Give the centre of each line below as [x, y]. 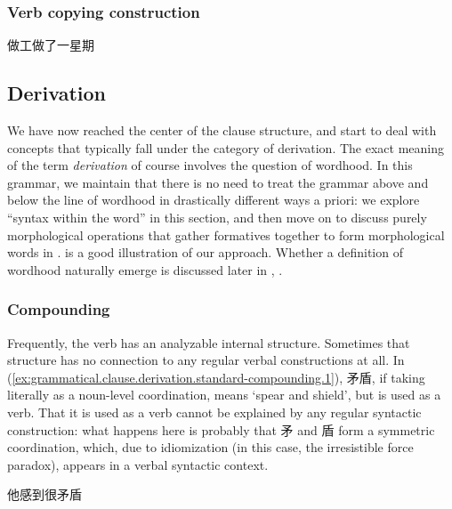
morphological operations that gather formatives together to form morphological [226, 234]
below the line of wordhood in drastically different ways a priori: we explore [214, 200]
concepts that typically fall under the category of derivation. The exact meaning [226, 147]
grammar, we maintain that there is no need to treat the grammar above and [218, 182]
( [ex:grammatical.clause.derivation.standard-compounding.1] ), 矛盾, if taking [216, 377]
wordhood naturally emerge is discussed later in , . [145, 269]
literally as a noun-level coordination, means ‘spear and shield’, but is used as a [224, 395]
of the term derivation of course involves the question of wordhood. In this [210, 165]
